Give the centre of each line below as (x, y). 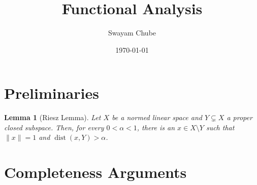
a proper (239, 117)
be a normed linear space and (157, 117)
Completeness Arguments (95, 172)
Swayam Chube (132, 33)
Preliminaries (52, 93)
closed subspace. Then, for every (54, 127)
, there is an (156, 127)
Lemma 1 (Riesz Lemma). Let (53, 117)
